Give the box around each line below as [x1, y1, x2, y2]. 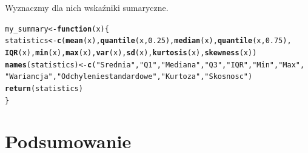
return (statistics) [5, 84, 83, 93]
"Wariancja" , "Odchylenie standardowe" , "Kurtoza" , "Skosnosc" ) [5, 72, 253, 81]
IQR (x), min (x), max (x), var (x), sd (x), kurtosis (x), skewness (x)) [5, 48, 257, 57]
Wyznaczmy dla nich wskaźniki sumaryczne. [5, 1, 169, 13]
